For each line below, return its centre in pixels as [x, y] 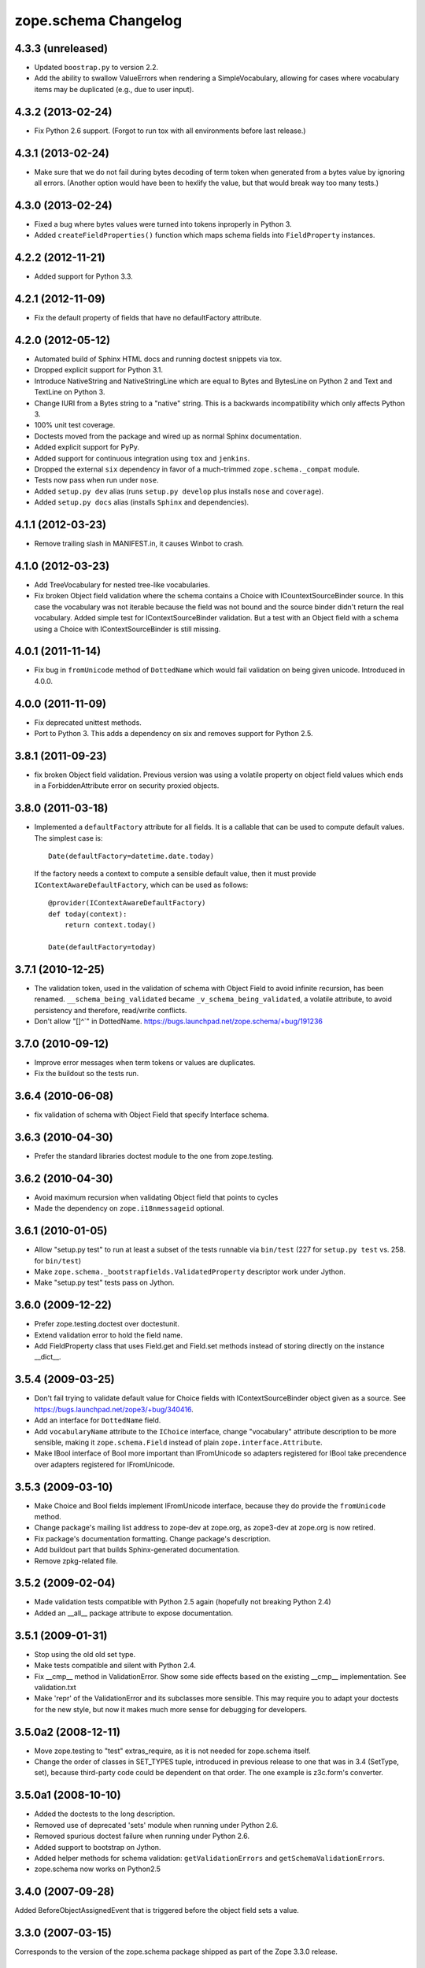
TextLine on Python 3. [70, 392]
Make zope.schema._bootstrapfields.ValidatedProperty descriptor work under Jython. [190, 1272]
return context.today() [110, 925]
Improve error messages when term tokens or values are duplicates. [145, 1062]
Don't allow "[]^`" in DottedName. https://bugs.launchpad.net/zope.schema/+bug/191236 [178, 1021]
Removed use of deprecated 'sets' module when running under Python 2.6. [156, 1825]
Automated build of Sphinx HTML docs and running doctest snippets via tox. [158, 359]
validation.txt [55, 1687]
